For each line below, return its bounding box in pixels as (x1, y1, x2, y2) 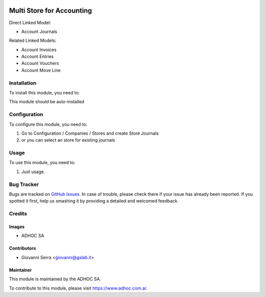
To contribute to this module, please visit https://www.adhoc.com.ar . (9, 285, 148, 291)
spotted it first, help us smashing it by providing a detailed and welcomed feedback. (9, 198, 179, 204)
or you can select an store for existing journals (21, 137, 115, 143)
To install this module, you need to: (9, 90, 80, 95)
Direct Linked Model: (9, 20, 52, 26)
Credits (9, 210, 27, 217)
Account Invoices (21, 47, 56, 53)
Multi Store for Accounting (9, 6, 92, 15)
